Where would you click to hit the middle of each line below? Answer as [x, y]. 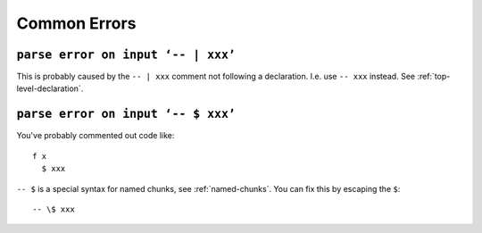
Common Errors [76, 23]
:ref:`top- [433, 77]
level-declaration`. [50, 88]
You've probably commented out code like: [96, 136]
